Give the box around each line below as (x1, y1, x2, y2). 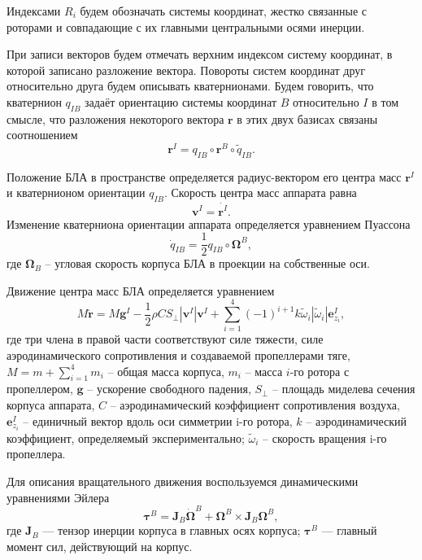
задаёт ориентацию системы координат (85, 93, 277, 110)
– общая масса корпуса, (107, 362, 224, 379)
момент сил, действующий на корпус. (7, 537, 193, 554)
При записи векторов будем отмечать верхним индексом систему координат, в (7, 46, 393, 63)
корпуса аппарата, (7, 396, 95, 413)
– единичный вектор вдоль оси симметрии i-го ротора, (23, 412, 293, 429)
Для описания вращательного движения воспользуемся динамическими (7, 472, 359, 489)
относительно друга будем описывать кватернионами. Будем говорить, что (7, 77, 374, 94)
